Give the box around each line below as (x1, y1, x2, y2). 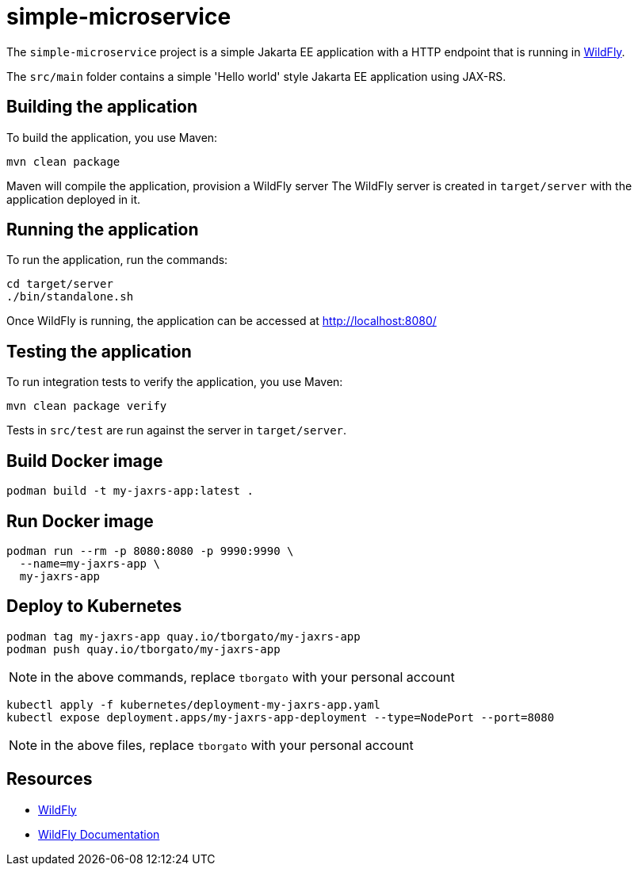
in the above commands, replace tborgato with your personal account (40, 668, 455, 685)
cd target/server (6, 277, 113, 291)
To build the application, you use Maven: (6, 130, 218, 144)
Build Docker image (6, 450, 163, 471)
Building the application (6, 97, 198, 117)
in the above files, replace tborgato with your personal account (40, 736, 414, 753)
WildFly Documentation (38, 827, 160, 841)
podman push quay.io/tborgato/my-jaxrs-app (6, 642, 281, 656)
